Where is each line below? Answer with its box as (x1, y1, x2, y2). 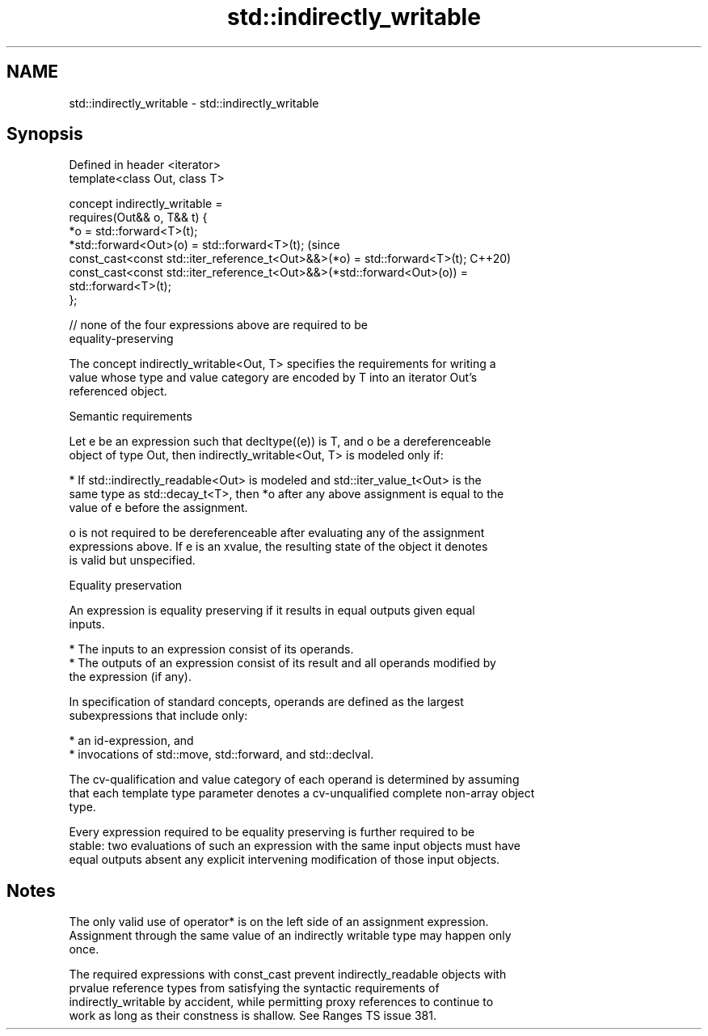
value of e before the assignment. (69, 501, 248, 515)
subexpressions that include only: (69, 708, 248, 723)
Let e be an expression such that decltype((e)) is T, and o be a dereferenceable (69, 434, 491, 449)
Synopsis (6, 124, 83, 145)
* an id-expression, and (69, 734, 194, 748)
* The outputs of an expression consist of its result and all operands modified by (69, 656, 496, 670)
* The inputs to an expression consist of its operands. (69, 642, 354, 657)
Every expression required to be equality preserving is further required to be (69, 825, 475, 839)
